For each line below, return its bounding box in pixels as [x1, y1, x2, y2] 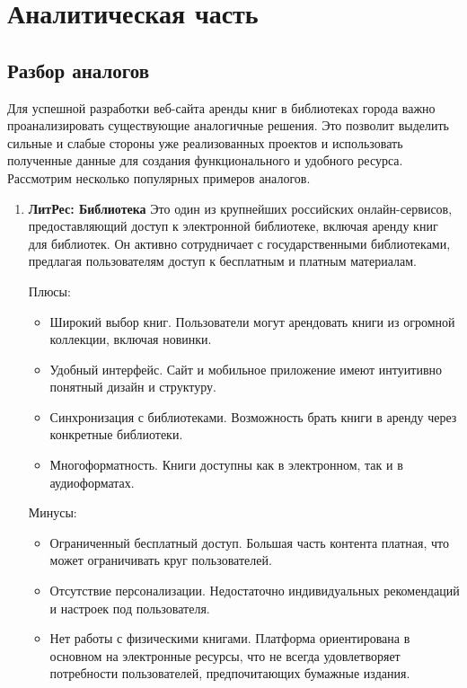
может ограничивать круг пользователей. [49, 551, 272, 569]
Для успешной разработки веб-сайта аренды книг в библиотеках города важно [7, 98, 436, 117]
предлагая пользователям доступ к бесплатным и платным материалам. [28, 251, 417, 270]
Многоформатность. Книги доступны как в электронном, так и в [49, 455, 403, 474]
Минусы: [28, 503, 77, 522]
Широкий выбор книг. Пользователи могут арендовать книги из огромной [49, 312, 455, 331]
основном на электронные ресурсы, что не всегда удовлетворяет [49, 646, 401, 665]
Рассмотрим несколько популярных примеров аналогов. [7, 168, 311, 187]
